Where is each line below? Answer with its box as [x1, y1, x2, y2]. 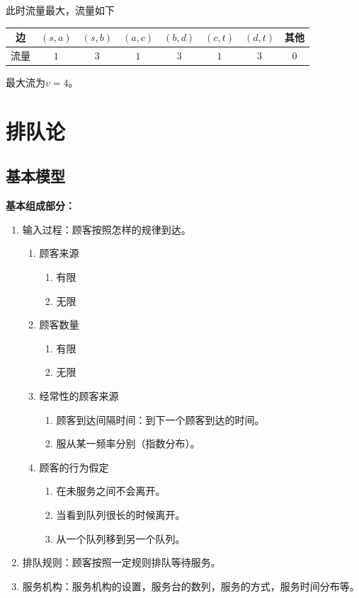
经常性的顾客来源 [39, 388, 119, 403]
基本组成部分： [6, 198, 75, 213]
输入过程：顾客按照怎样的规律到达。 [22, 222, 191, 236]
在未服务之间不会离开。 [56, 483, 166, 498]
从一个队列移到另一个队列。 [56, 531, 186, 546]
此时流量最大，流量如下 [6, 3, 115, 17]
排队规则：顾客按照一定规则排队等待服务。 [22, 555, 221, 570]
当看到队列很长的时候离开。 [56, 507, 186, 522]
